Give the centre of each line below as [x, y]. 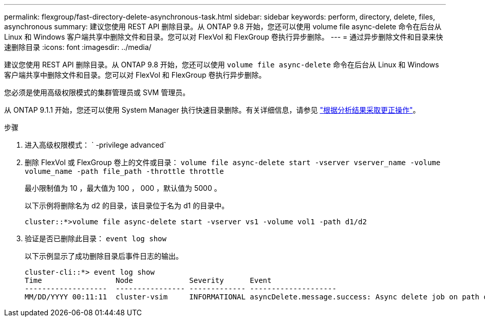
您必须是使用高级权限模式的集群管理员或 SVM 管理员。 [97, 92]
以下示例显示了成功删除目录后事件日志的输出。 [104, 256]
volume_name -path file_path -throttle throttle [124, 171]
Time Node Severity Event [148, 280]
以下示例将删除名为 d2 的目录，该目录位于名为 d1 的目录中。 [127, 206]
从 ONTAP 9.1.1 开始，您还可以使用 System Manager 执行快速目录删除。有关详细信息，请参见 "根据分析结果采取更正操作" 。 [212, 110]
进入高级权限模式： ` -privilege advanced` [96, 145]
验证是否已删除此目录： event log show [96, 238]
